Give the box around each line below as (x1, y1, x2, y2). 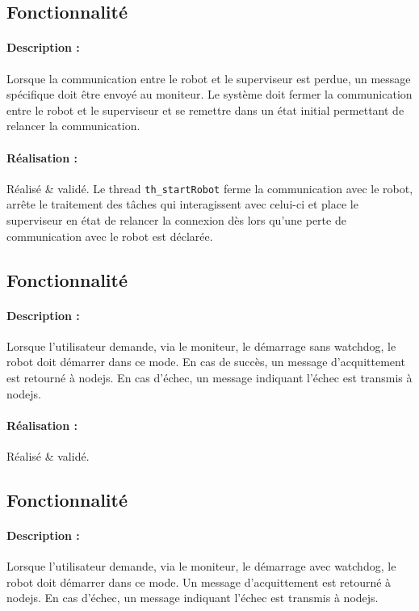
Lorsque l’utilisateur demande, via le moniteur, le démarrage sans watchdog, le (6, 337, 396, 354)
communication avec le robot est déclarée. (6, 227, 213, 244)
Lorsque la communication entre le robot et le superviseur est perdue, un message (6, 70, 411, 86)
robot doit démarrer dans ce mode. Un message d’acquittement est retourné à (6, 573, 392, 590)
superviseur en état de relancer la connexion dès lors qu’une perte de (6, 212, 346, 228)
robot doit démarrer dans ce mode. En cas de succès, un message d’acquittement (6, 353, 405, 370)
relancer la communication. (6, 117, 140, 134)
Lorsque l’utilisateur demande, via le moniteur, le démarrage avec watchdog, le (6, 558, 396, 575)
